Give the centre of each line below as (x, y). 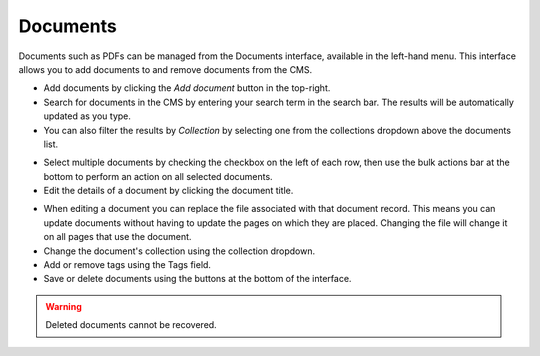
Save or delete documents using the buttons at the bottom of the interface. (197, 279)
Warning (63, 306)
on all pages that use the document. (117, 237)
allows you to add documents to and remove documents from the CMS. (165, 69)
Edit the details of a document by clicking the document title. (168, 191)
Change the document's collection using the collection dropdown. (179, 251)
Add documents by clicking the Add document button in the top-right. (187, 88)
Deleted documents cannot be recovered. (131, 325)
